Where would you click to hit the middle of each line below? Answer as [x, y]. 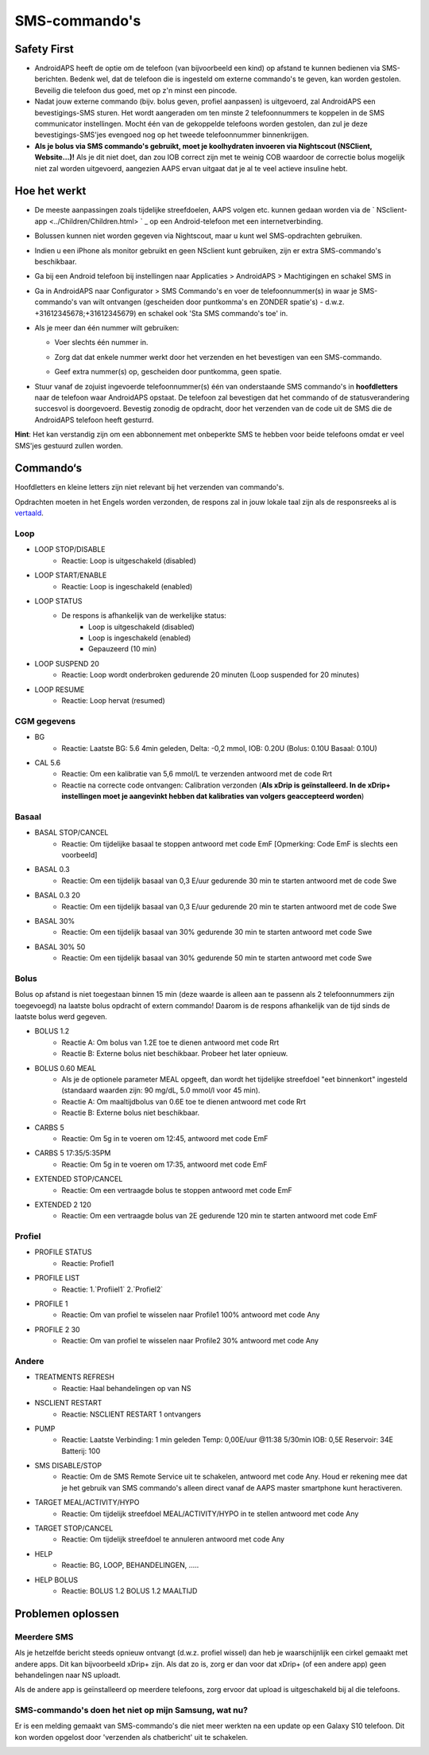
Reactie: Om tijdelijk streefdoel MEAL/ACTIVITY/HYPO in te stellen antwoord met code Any [210, 1514]
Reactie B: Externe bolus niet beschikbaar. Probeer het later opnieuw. [175, 1053]
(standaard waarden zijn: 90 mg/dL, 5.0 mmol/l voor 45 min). [161, 1090]
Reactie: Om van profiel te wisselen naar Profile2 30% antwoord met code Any [190, 1341]
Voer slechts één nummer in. [101, 342]
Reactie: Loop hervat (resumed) [114, 701]
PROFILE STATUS [63, 1252]
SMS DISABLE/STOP [68, 1466]
